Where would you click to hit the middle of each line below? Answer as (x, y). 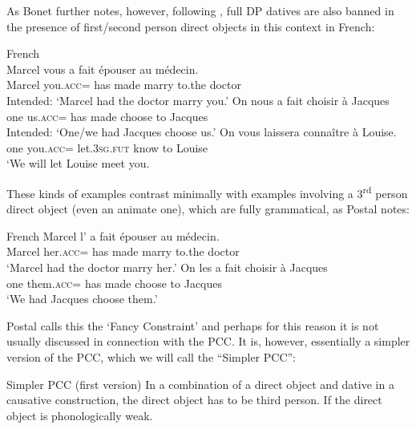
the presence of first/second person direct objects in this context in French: (191, 26)
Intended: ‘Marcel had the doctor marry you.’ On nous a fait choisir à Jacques (198, 100)
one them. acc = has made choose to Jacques (115, 283)
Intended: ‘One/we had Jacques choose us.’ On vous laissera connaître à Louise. (202, 132)
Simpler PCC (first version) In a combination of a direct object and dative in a (200, 384)
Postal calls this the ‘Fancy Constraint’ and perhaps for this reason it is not (193, 325)
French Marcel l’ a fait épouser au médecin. (113, 235)
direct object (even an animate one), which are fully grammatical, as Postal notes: (208, 209)
